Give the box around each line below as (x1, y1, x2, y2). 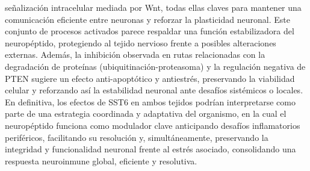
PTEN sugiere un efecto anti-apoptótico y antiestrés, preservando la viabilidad (5, 72, 295, 84)
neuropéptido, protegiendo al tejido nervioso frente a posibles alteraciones (5, 36, 276, 49)
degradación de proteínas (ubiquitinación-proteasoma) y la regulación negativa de (5, 60, 306, 72)
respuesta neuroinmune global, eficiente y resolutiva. (5, 154, 197, 167)
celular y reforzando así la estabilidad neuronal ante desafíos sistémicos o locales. (5, 84, 303, 96)
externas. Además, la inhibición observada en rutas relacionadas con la (5, 48, 265, 61)
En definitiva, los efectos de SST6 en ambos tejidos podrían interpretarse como (5, 95, 296, 108)
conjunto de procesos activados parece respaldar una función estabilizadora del (5, 25, 294, 37)
